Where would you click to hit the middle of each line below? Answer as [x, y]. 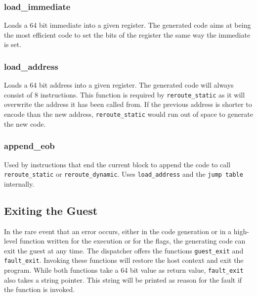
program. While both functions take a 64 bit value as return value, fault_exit [124, 270]
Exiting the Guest [51, 210]
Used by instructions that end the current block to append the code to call [117, 164]
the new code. [25, 123]
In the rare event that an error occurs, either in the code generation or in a [118, 231]
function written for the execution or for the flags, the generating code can [132, 241]
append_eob [29, 146]
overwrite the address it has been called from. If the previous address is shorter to [128, 104]
